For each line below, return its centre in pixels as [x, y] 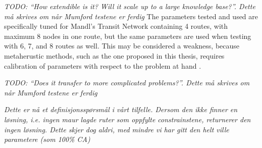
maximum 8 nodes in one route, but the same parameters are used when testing [128, 36]
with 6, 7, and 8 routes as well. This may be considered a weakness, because [122, 46]
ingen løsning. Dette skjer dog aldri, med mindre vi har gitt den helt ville [117, 129]
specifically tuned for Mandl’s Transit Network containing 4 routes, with [116, 26]
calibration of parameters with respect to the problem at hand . [103, 65]
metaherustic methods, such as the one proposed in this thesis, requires [114, 55]
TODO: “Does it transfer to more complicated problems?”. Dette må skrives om [127, 83]
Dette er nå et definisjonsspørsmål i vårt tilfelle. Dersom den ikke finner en [121, 109]
